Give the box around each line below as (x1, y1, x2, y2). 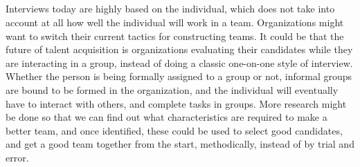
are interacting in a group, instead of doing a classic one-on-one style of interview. (6, 55, 353, 70)
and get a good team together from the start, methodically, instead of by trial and (6, 137, 354, 151)
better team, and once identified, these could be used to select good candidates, (6, 123, 343, 137)
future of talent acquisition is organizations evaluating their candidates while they (6, 42, 353, 57)
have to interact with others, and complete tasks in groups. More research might (6, 96, 347, 110)
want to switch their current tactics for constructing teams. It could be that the (6, 28, 344, 43)
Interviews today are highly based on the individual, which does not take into (6, 1, 335, 16)
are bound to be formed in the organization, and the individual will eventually (6, 82, 339, 97)
